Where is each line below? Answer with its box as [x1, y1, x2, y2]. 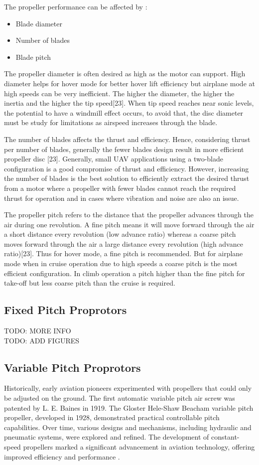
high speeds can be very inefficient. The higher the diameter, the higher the [4, 88, 235, 98]
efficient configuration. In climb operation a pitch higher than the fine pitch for [4, 268, 245, 278]
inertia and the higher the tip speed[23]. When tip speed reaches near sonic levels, [4, 98, 254, 108]
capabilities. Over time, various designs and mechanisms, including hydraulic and [4, 422, 252, 432]
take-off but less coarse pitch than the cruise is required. [4, 278, 175, 288]
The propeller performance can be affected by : [4, 1, 147, 11]
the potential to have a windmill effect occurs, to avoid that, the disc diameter [4, 107, 244, 118]
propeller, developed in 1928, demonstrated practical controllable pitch [4, 412, 220, 423]
